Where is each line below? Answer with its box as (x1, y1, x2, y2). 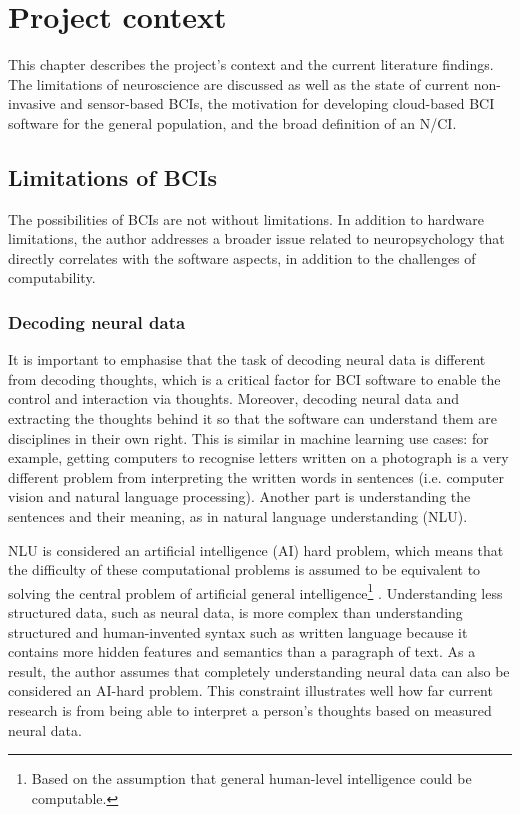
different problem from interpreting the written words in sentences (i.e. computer (8, 466, 504, 487)
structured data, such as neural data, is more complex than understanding (8, 602, 463, 623)
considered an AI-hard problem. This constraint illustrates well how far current (8, 680, 493, 701)
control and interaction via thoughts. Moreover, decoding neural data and (8, 388, 460, 409)
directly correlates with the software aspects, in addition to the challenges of (8, 247, 476, 268)
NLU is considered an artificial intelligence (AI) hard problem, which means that (8, 539, 504, 560)
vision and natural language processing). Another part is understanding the (8, 486, 471, 507)
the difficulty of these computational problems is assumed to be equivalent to (8, 559, 481, 580)
